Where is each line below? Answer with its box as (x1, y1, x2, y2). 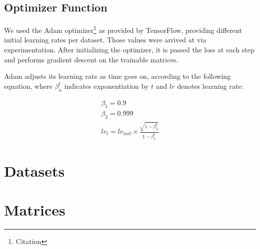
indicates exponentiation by (64, 80, 149, 91)
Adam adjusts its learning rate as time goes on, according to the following (4, 71, 231, 81)
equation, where (4, 80, 52, 91)
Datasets (4, 161, 65, 181)
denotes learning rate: (177, 80, 243, 91)
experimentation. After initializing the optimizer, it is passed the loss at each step (4, 44, 254, 55)
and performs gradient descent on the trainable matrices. (4, 54, 178, 64)
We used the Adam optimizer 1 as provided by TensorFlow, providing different (4, 23, 242, 35)
